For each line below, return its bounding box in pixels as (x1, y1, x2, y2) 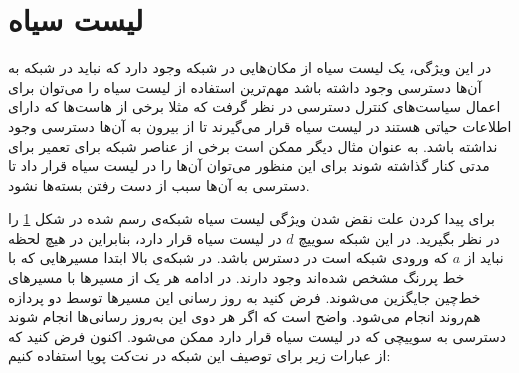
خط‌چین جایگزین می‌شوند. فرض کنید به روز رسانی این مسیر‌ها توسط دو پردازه (8, 286, 481, 307)
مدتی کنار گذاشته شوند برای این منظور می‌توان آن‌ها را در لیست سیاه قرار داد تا (8, 155, 490, 176)
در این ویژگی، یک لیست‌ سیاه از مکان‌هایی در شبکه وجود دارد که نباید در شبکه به (8, 57, 492, 78)
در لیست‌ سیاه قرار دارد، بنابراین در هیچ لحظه (8, 227, 282, 248)
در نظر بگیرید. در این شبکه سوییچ (298, 227, 500, 248)
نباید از (464, 247, 504, 268)
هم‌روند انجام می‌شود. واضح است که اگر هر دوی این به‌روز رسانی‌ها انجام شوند (8, 306, 481, 327)
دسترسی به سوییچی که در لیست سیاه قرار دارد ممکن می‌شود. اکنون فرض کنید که (8, 325, 506, 346)
